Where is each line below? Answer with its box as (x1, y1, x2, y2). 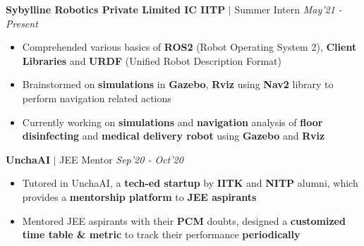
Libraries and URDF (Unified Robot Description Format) (22, 53, 282, 68)
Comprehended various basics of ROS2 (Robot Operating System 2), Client (22, 39, 357, 54)
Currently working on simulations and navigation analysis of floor (22, 114, 323, 129)
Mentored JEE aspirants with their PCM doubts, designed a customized (22, 213, 346, 228)
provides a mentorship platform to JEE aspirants (22, 189, 257, 204)
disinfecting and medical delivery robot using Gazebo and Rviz (22, 128, 325, 143)
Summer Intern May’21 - (234, 2, 342, 16)
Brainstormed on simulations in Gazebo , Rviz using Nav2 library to (22, 77, 334, 92)
